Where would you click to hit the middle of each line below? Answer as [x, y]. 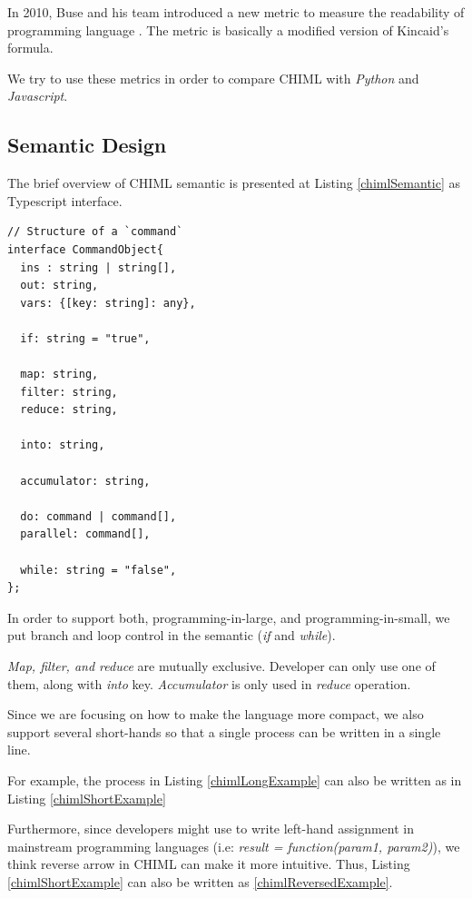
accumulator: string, [85, 481]
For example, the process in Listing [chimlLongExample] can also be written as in [235, 780]
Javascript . [38, 96]
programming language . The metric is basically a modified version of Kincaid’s [228, 30]
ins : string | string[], [98, 267]
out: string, [59, 286]
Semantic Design [87, 145]
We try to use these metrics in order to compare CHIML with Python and [213, 78]
